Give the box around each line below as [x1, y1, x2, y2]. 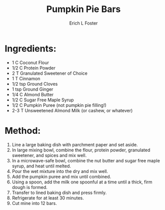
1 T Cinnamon [11, 75, 40, 81]
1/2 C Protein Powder [11, 65, 55, 71]
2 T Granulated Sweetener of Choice [11, 70, 88, 76]
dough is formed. [11, 184, 48, 190]
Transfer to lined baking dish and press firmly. [11, 189, 107, 195]
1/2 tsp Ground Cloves [11, 81, 58, 87]
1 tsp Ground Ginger [11, 86, 53, 92]
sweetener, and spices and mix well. [11, 152, 87, 158]
